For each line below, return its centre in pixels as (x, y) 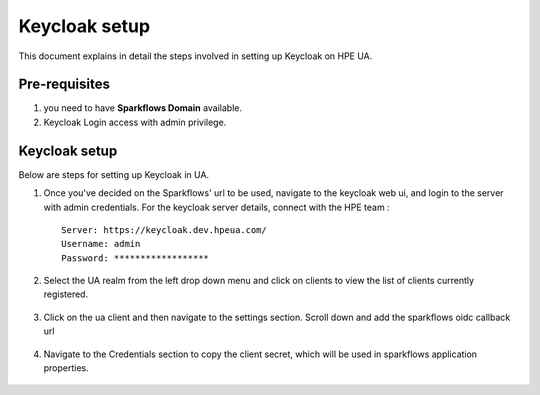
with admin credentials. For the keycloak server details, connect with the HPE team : (216, 207)
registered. (66, 294)
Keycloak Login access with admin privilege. (135, 122)
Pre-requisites (64, 84)
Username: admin (101, 244)
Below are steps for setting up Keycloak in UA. (114, 174)
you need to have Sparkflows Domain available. (143, 108)
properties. (66, 368)
